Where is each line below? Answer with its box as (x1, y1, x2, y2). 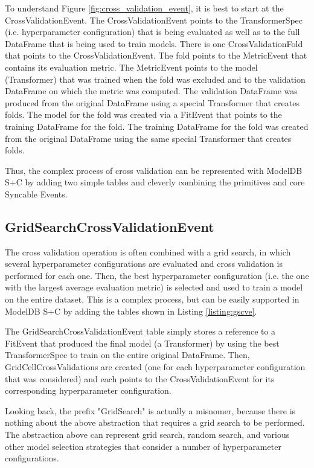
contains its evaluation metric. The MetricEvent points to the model (5, 60, 258, 73)
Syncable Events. (5, 187, 68, 200)
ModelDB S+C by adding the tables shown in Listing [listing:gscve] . (5, 304, 257, 317)
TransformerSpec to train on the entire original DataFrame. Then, (5, 348, 250, 361)
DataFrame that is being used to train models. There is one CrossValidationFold (5, 37, 303, 50)
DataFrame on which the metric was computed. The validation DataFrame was (5, 85, 298, 97)
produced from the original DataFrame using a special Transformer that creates (5, 96, 300, 109)
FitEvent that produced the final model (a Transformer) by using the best (5, 336, 280, 349)
